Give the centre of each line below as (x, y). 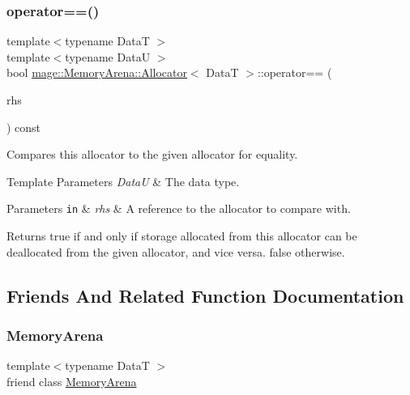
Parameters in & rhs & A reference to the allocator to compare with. (179, 208)
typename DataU (108, 56)
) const (24, 127)
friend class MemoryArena (72, 381)
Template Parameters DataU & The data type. (123, 181)
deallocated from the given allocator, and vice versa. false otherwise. (176, 251)
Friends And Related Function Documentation (205, 295)
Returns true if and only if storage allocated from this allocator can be (182, 236)
